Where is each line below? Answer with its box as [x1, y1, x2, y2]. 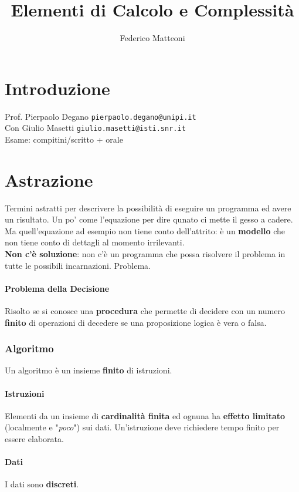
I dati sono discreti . [5, 478, 79, 490]
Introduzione [5, 76, 110, 100]
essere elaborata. [5, 433, 64, 445]
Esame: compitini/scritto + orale [5, 133, 123, 145]
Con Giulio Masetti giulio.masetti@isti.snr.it [5, 122, 186, 134]
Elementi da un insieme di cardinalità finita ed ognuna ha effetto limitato [5, 409, 286, 422]
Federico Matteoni [120, 32, 185, 44]
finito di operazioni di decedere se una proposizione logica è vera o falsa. [5, 316, 267, 328]
